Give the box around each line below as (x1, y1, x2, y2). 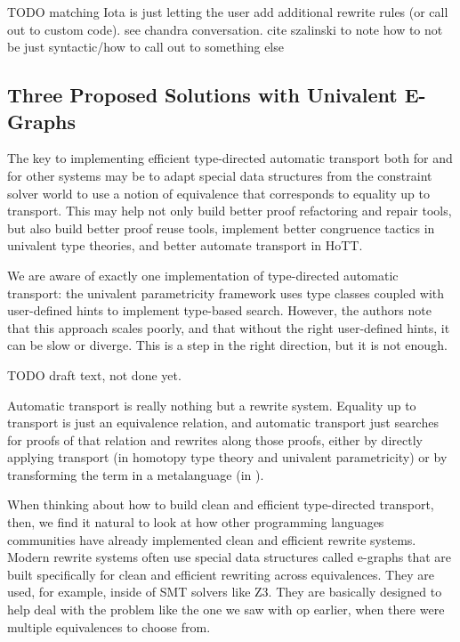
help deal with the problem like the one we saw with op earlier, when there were (7, 600, 445, 619)
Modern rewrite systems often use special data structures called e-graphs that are (7, 548, 452, 566)
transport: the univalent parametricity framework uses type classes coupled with (7, 283, 445, 302)
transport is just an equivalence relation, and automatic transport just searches (7, 413, 439, 432)
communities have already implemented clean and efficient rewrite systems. (7, 530, 416, 549)
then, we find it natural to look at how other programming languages (7, 513, 384, 532)
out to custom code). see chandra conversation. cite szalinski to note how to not (7, 20, 443, 38)
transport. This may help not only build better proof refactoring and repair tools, (7, 201, 452, 220)
